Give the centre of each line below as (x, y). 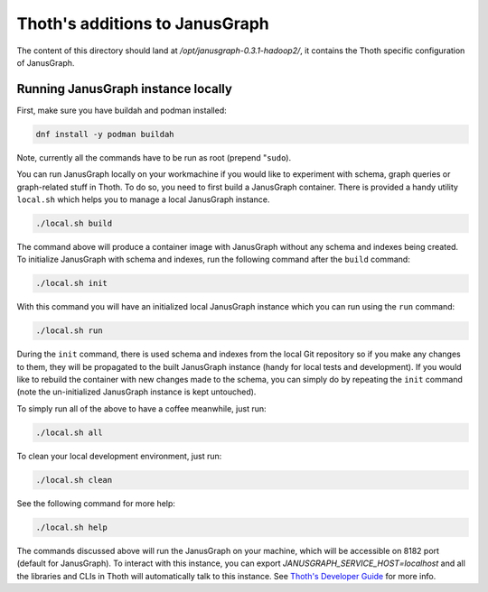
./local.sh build (74, 223)
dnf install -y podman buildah (105, 134)
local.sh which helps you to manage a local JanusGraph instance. (143, 199)
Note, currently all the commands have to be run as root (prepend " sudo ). (154, 157)
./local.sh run (69, 331)
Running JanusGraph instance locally (124, 89)
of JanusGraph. (46, 62)
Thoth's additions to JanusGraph (143, 23)
